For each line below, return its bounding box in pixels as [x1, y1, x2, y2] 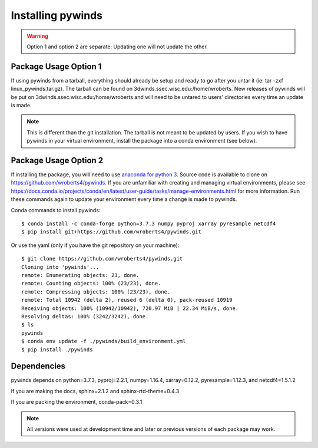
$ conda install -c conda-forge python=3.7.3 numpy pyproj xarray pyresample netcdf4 [21, 220, 276, 227]
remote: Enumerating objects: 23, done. [21, 272, 140, 278]
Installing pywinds [11, 9, 103, 22]
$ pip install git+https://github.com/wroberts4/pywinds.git [21, 229, 201, 235]
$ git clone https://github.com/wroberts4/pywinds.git [21, 255, 183, 262]
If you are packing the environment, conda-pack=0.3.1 [11, 398, 143, 406]
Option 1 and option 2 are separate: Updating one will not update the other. [26, 43, 208, 50]
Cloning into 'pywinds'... [21, 263, 100, 271]
